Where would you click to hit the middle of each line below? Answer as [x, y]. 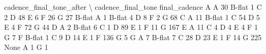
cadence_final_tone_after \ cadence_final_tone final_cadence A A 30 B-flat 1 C [133, 7]
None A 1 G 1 [26, 47]
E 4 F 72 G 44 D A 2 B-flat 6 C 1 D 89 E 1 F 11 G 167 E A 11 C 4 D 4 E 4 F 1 [131, 27]
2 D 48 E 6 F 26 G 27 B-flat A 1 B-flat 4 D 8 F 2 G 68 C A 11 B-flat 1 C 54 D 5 [132, 17]
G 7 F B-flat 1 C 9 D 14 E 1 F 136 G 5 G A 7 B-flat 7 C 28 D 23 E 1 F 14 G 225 [133, 37]
